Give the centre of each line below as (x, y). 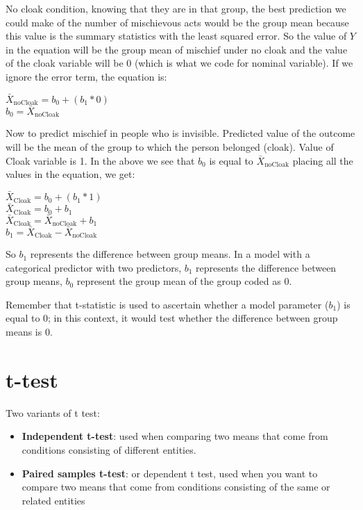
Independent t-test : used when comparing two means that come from (175, 436)
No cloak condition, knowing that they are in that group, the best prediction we (176, 8)
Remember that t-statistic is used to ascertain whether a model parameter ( (167, 304)
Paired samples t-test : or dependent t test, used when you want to (170, 473)
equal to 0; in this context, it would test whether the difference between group (172, 318)
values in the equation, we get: (70, 174)
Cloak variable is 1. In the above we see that (100, 160)
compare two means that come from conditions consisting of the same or (176, 487)
